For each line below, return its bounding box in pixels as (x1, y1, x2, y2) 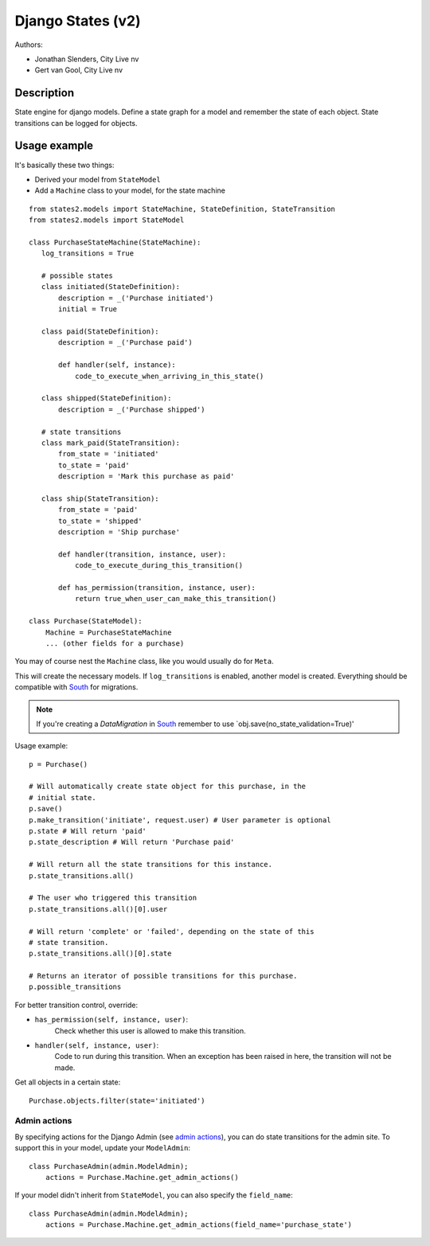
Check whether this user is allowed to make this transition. (54, 1025, 246, 1035)
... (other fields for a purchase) (45, 639, 185, 648)
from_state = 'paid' (58, 506, 139, 514)
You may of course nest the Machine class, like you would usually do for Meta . (14, 657, 274, 666)
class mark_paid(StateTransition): (41, 438, 181, 447)
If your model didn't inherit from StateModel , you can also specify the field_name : (14, 1190, 294, 1200)
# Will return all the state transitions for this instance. (29, 860, 272, 869)
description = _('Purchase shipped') (58, 404, 206, 414)
